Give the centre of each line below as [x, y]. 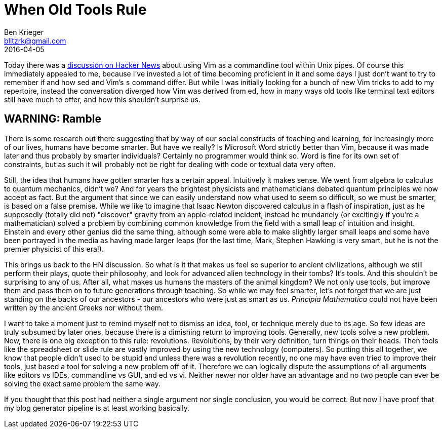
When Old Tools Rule [75, 10]
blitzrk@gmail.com [35, 41]
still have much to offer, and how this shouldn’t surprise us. [102, 99]
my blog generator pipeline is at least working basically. [97, 408]
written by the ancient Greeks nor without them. [84, 307]
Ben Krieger [24, 32]
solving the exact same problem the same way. [83, 383]
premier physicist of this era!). [54, 249]
